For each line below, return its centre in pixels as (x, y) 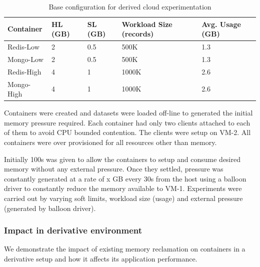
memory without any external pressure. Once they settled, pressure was (114, 169)
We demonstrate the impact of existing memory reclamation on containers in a (125, 249)
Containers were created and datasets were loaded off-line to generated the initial (128, 113)
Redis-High (24, 71)
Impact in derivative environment (73, 230)
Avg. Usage (221, 24)
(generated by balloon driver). (50, 208)
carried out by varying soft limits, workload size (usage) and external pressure (123, 198)
